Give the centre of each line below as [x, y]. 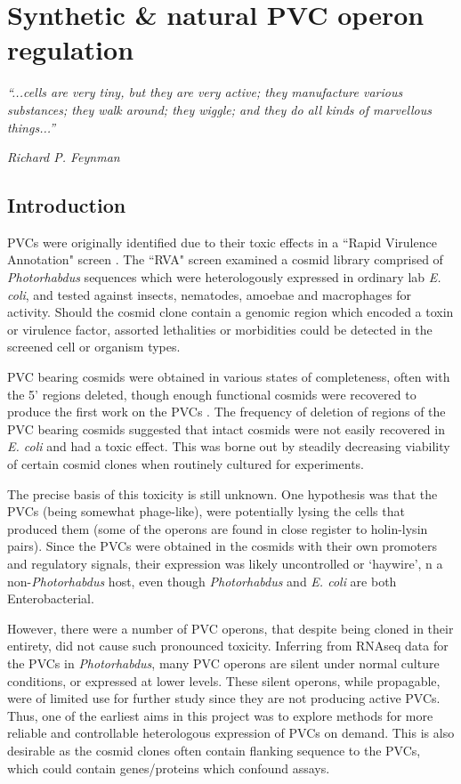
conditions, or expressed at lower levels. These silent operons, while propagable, [224, 680]
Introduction [67, 205]
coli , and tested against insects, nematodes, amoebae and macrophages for [210, 294]
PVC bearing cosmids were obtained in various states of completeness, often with [229, 377]
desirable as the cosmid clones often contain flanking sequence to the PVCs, [214, 750]
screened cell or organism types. [94, 347]
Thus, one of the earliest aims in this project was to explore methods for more [220, 715]
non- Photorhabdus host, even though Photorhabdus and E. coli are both [202, 581]
